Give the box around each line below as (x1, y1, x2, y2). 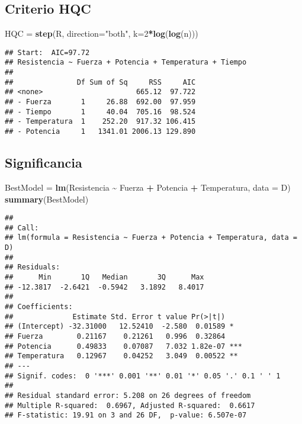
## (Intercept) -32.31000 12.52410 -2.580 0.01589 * (5, 322, 234, 331)
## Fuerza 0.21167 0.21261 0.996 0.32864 (5, 332, 226, 341)
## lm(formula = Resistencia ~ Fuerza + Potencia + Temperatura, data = (5, 233, 297, 242)
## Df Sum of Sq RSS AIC (5, 78, 196, 86)
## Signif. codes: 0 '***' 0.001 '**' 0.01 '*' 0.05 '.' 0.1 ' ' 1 (5, 371, 281, 380)
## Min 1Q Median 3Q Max (5, 273, 204, 282)
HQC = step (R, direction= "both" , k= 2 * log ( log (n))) (5, 27, 198, 40)
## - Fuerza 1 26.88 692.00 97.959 (5, 98, 196, 107)
